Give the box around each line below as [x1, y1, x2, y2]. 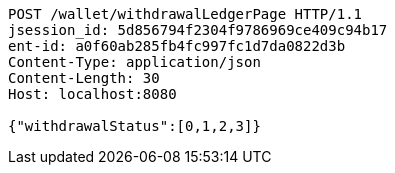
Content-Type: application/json [8, 54, 261, 70]
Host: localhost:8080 [8, 86, 177, 102]
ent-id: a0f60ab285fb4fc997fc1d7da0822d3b [8, 38, 346, 54]
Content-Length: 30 [8, 70, 160, 86]
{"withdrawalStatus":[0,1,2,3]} [8, 118, 261, 134]
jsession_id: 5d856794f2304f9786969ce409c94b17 [8, 22, 388, 38]
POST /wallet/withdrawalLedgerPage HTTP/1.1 [8, 6, 363, 22]
